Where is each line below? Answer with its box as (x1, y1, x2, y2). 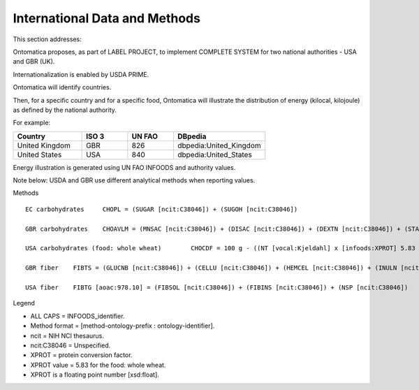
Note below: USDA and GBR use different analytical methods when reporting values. (13, 176, 256, 185)
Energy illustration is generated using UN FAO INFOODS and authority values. (13, 163, 236, 171)
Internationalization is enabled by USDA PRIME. (13, 70, 149, 78)
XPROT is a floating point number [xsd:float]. (30, 370, 160, 379)
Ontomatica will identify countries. (13, 83, 112, 92)
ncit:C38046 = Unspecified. (30, 341, 111, 349)
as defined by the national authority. (13, 106, 117, 114)
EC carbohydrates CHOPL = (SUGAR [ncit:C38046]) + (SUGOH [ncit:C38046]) (25, 205, 298, 213)
